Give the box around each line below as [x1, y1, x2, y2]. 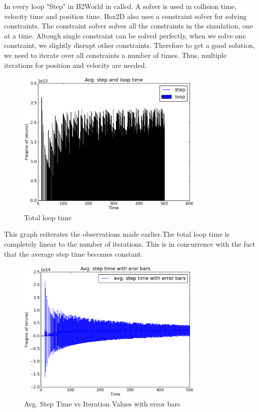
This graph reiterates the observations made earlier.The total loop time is [4, 229, 229, 239]
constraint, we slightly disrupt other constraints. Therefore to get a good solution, [4, 40, 255, 50]
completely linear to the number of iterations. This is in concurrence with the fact [4, 239, 255, 249]
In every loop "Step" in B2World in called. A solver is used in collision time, [4, 1, 236, 11]
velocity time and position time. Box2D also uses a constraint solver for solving [4, 10, 247, 21]
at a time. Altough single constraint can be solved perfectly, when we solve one [4, 30, 246, 40]
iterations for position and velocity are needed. [4, 59, 147, 70]
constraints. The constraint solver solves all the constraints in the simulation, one [4, 20, 253, 31]
